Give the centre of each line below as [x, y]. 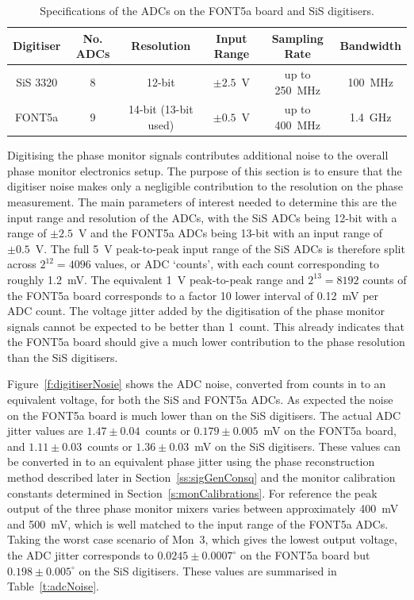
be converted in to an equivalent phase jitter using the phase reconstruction [191, 462]
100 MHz [371, 81]
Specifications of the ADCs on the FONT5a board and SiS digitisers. [207, 10]
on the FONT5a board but [305, 555]
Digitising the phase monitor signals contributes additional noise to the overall [198, 155]
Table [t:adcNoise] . [53, 586]
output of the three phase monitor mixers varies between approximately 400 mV [203, 508]
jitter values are [45, 431]
